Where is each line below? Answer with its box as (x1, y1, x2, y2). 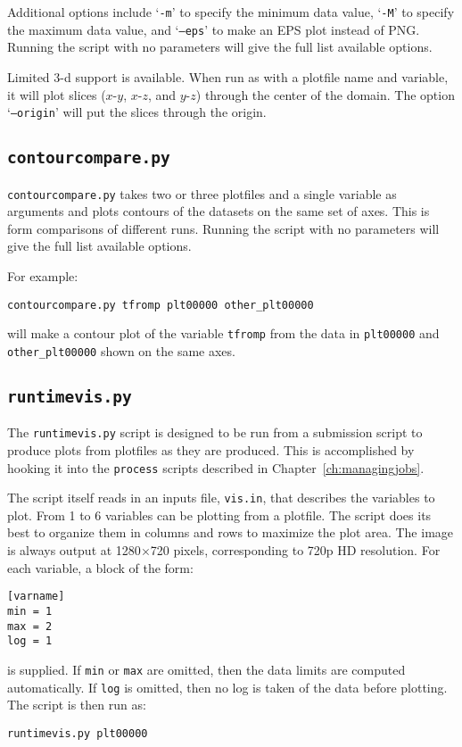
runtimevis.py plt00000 (7, 726, 148, 740)
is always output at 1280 (7, 541, 141, 560)
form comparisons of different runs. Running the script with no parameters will (7, 219, 440, 237)
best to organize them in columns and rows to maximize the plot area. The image (7, 523, 454, 542)
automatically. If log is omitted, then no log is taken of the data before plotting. (7, 677, 448, 696)
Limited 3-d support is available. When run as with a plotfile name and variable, (7, 67, 449, 86)
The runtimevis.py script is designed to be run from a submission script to (7, 423, 423, 442)
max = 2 (7, 619, 53, 633)
